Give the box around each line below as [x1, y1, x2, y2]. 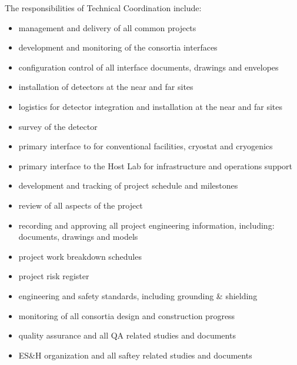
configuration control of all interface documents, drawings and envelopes [18, 61, 279, 73]
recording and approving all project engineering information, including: [18, 219, 275, 231]
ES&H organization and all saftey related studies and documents [18, 349, 252, 361]
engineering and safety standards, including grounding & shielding [18, 289, 258, 302]
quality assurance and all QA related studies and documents [18, 329, 236, 341]
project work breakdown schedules [18, 250, 142, 262]
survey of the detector [18, 120, 98, 132]
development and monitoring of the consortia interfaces [18, 41, 218, 53]
